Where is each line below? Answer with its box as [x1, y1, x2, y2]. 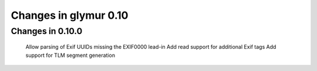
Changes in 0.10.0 [11, 26, 82, 36]
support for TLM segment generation [25, 52, 116, 59]
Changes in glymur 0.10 [11, 9, 129, 22]
